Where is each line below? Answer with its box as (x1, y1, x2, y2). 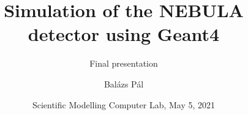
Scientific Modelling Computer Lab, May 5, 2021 (32, 98, 216, 111)
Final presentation (89, 57, 158, 70)
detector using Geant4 (28, 21, 220, 46)
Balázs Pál (103, 77, 144, 90)
